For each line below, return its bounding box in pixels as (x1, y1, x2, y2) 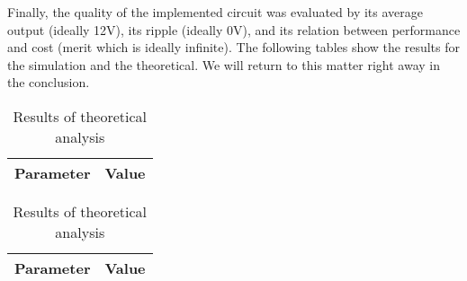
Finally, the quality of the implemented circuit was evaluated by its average (7, 3, 424, 21)
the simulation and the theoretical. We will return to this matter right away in (7, 55, 441, 74)
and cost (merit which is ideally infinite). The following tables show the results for (7, 38, 461, 57)
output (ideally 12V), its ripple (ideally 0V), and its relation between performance (7, 20, 461, 39)
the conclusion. (7, 73, 90, 92)
